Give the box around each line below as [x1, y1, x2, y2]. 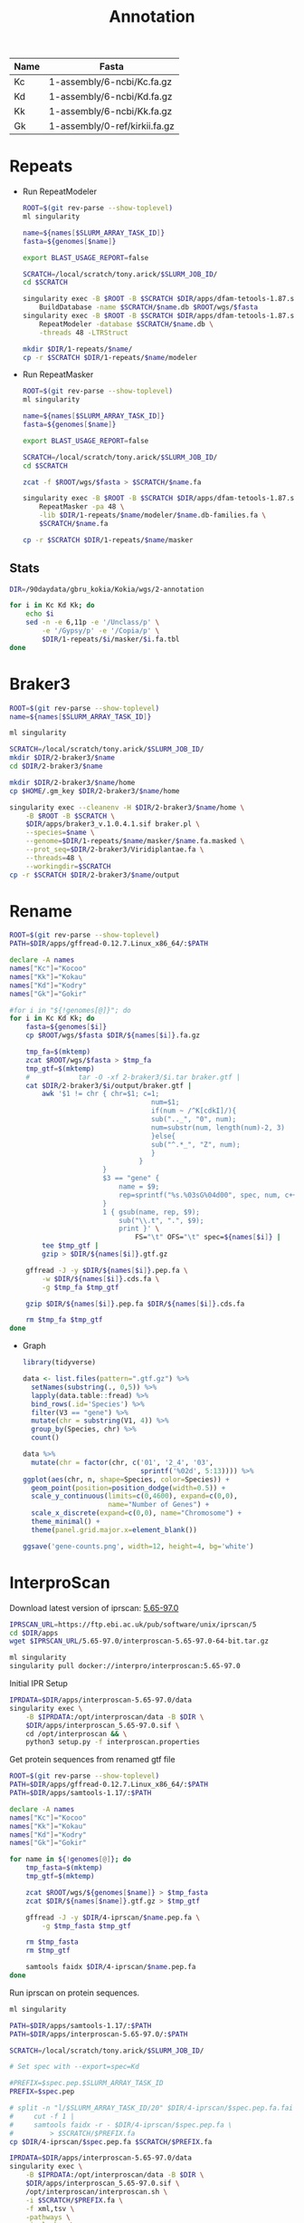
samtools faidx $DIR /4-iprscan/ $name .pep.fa [25, 1963, 196, 1972]
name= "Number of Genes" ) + [108, 1500, 210, 1510]
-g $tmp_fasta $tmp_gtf [42, 1921, 131, 1930]
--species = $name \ [25, 828, 95, 838]
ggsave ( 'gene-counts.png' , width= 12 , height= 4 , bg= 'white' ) [22, 1541, 254, 1551]
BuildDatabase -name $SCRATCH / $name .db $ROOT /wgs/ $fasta [39, 303, 259, 312]
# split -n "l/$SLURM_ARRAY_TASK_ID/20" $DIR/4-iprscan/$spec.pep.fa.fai [9, 2103, 294, 2112]
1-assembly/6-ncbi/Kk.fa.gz [48, 105, 173, 118]
